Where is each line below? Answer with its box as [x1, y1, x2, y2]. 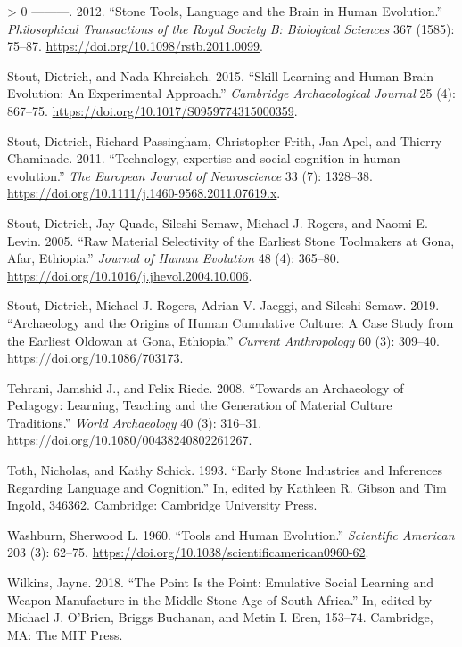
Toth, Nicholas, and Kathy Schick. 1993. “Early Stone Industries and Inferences [7, 461, 442, 479]
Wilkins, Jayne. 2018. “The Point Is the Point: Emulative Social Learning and [7, 573, 433, 592]
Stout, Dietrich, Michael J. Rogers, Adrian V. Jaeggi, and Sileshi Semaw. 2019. [7, 296, 440, 315]
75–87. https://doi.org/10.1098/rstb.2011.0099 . [7, 37, 263, 55]
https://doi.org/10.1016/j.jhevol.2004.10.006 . [7, 266, 252, 284]
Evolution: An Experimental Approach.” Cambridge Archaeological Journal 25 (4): [7, 84, 456, 102]
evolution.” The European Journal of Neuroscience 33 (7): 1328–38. [7, 166, 373, 184]
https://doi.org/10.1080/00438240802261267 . [7, 430, 252, 449]
